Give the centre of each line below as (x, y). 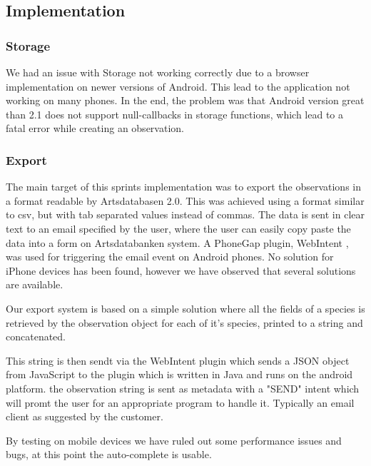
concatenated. (36, 336)
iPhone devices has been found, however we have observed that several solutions (181, 270)
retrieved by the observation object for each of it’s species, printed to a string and (184, 322)
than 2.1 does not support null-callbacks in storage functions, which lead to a (174, 114)
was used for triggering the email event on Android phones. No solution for (170, 257)
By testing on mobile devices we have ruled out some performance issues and (174, 440)
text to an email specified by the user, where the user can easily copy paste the (178, 228)
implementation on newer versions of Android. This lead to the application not (178, 86)
